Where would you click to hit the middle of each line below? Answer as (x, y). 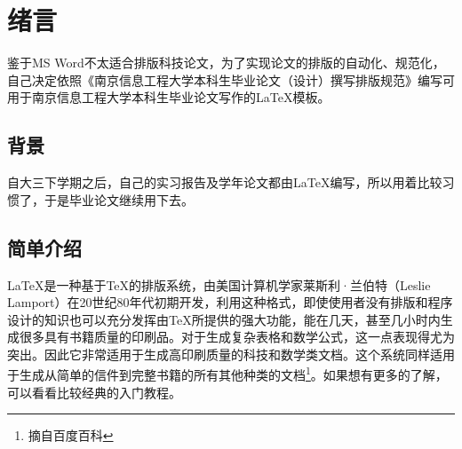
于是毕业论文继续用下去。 (119, 199)
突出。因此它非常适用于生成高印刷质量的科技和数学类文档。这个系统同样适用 (231, 354)
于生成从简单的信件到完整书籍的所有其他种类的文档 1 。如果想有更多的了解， (227, 374)
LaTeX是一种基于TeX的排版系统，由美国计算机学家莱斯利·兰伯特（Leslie (219, 284)
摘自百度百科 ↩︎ (71, 435)
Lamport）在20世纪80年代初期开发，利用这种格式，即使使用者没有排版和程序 (230, 302)
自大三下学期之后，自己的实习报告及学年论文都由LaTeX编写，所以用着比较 (225, 182)
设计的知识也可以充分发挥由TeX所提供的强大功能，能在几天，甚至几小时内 (224, 319)
